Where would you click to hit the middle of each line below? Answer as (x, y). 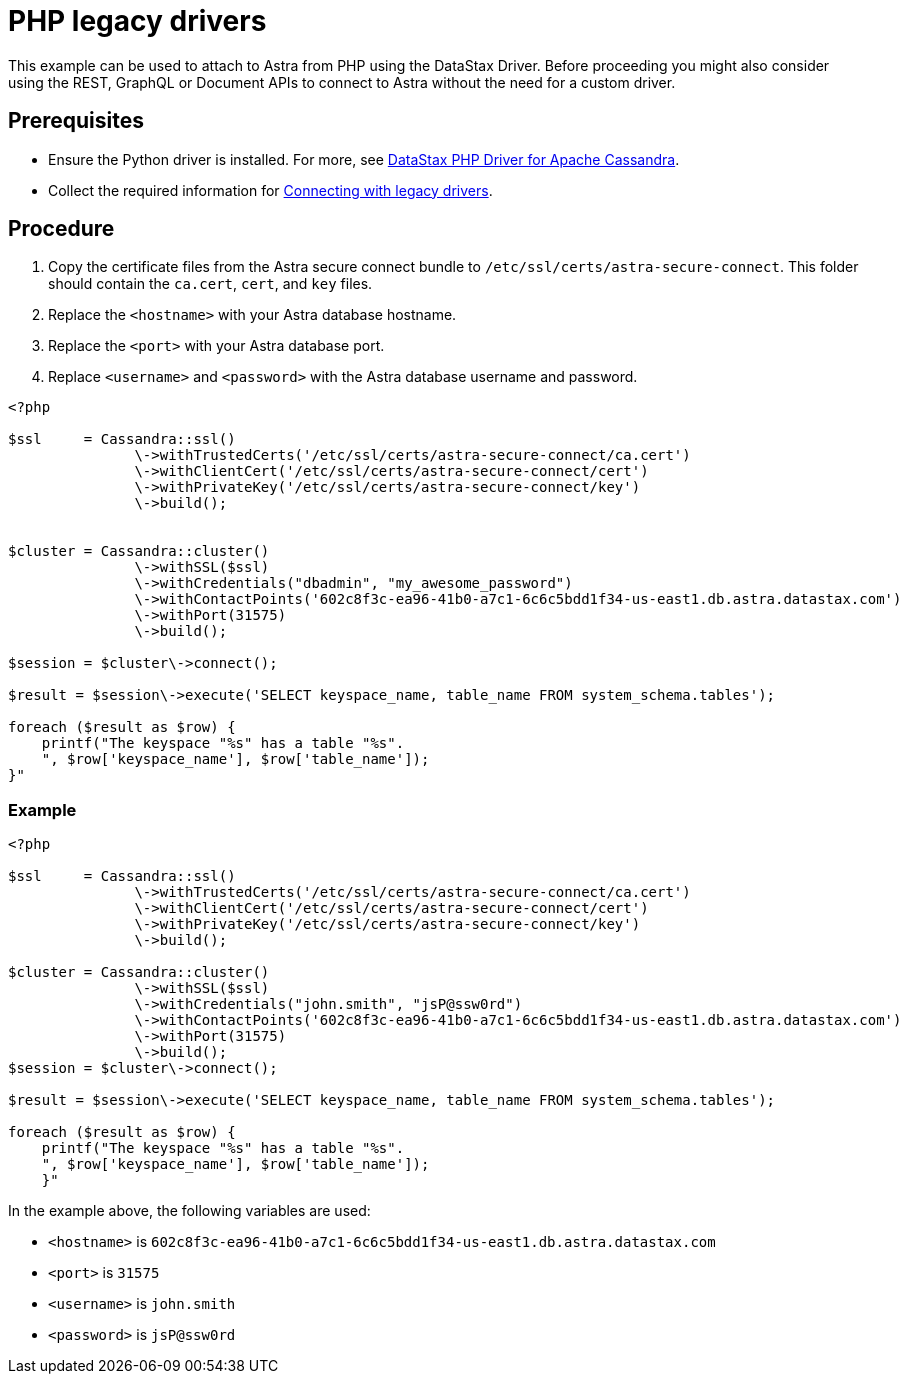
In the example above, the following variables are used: (189, 1211)
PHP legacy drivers (137, 21)
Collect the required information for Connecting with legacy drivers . (270, 190)
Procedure (61, 229)
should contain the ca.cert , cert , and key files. (210, 284)
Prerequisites (76, 121)
